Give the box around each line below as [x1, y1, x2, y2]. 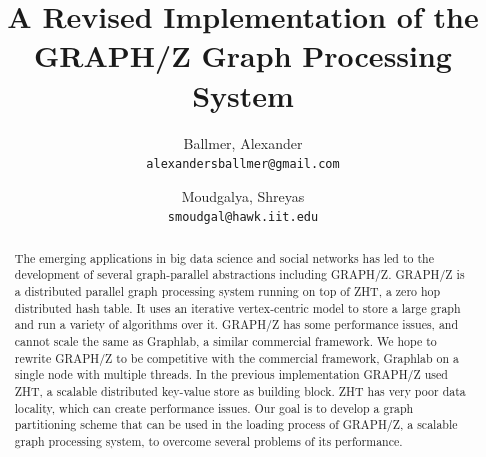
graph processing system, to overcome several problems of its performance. [14, 433, 403, 450]
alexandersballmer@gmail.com [146, 157, 340, 172]
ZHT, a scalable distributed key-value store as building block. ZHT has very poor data [14, 383, 466, 400]
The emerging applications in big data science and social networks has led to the [14, 249, 434, 266]
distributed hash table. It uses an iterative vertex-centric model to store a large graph [14, 299, 461, 316]
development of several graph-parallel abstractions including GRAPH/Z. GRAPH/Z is [14, 266, 465, 283]
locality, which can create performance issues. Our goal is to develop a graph [14, 399, 414, 416]
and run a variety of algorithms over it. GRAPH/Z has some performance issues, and [14, 316, 459, 333]
